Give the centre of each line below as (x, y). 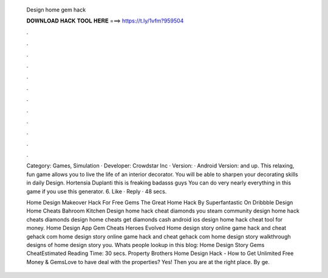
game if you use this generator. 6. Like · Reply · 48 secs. (97, 191)
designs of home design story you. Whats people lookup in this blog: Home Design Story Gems (145, 245)
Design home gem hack (56, 10)
